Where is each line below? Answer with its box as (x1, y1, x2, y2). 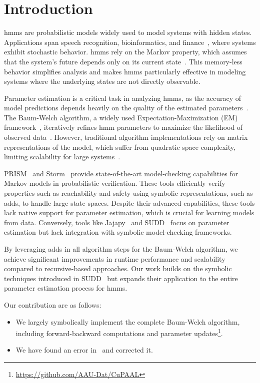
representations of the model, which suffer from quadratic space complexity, (4, 141, 235, 152)
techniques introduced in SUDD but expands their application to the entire (4, 273, 238, 283)
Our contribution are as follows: (4, 299, 101, 310)
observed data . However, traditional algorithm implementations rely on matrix (4, 132, 248, 142)
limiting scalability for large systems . (4, 151, 120, 162)
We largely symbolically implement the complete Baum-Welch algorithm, (15, 316, 240, 327)
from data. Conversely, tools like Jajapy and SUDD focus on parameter (4, 217, 229, 227)
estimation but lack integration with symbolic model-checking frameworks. (4, 227, 232, 237)
